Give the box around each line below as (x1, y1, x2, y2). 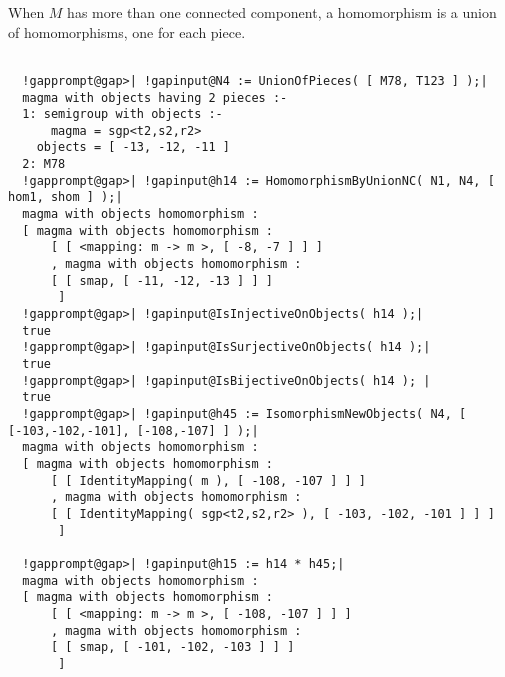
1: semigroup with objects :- (22, 107, 223, 122)
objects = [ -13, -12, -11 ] (36, 140, 230, 155)
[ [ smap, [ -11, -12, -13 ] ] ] (50, 273, 273, 288)
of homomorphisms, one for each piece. (8, 21, 246, 42)
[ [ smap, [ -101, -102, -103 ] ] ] (50, 640, 295, 655)
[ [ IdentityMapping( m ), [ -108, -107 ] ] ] (50, 473, 366, 488)
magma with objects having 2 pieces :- (22, 90, 288, 105)
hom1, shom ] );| (8, 190, 123, 205)
